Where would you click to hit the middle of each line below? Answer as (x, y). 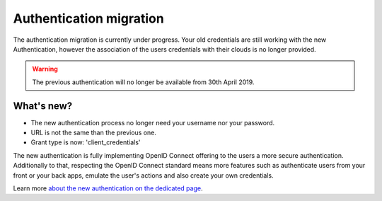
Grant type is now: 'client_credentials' (86, 142)
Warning (45, 69)
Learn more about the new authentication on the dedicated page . (108, 188)
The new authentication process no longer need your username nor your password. (153, 122)
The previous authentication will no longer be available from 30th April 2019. (143, 82)
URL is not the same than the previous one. (94, 133)
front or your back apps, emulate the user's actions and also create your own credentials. (143, 175)
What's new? (43, 106)
